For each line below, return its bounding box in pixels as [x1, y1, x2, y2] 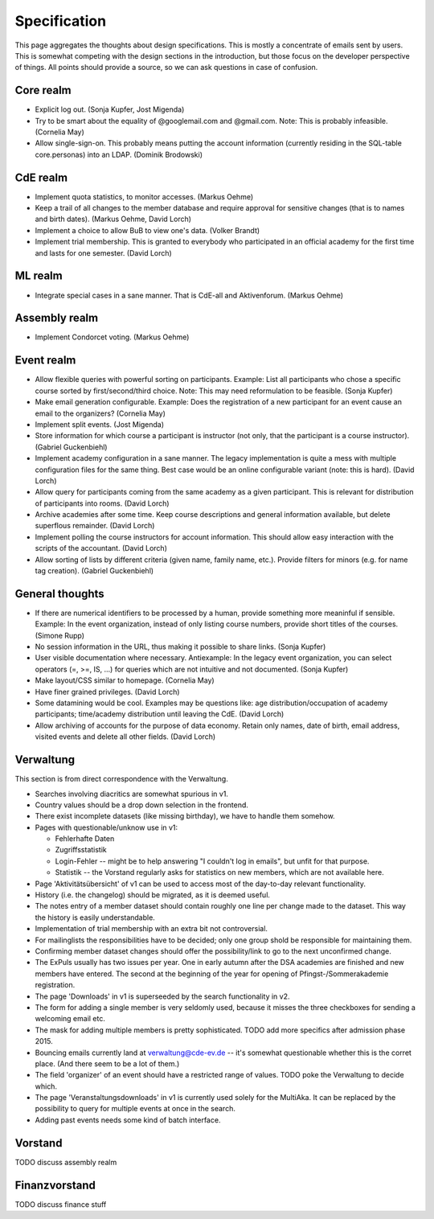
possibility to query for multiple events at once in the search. [35, 1104, 236, 1114]
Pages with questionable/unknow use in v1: [35, 823, 178, 832]
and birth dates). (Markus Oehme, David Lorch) [35, 214, 192, 224]
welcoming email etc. [35, 1014, 106, 1024]
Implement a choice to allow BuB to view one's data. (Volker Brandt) [35, 225, 260, 235]
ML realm [14, 269, 63, 283]
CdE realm [14, 170, 68, 184]
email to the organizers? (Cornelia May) [35, 408, 166, 418]
